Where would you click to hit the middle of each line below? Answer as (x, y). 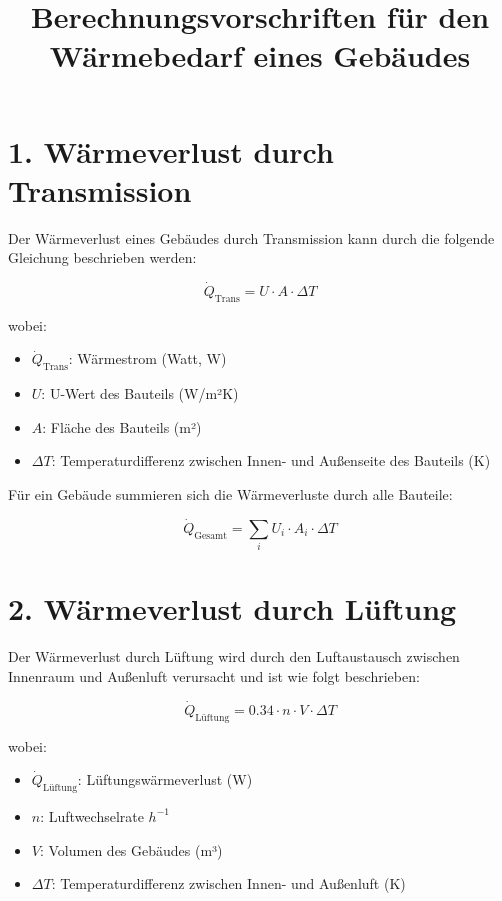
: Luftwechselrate (92, 815)
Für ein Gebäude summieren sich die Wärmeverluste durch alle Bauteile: (230, 494)
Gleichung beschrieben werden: (102, 257)
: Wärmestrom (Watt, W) (147, 358)
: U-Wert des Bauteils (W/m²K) (140, 393)
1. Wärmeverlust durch (171, 150)
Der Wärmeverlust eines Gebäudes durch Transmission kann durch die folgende (251, 237)
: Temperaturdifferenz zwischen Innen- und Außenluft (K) (228, 883)
